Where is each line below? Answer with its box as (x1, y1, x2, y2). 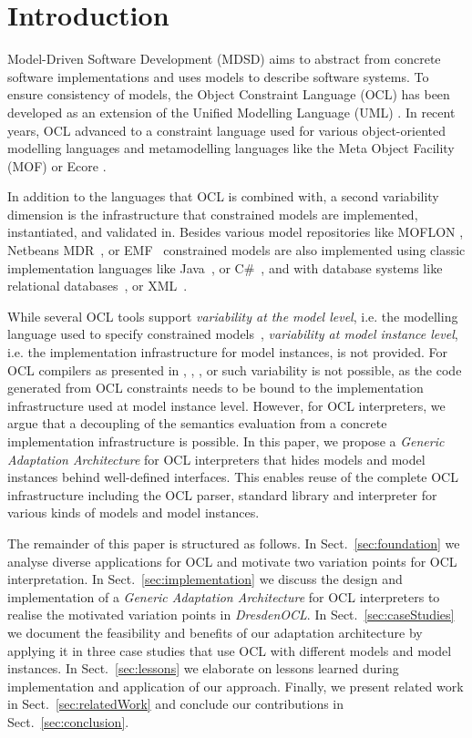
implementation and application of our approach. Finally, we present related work (7, 676, 464, 695)
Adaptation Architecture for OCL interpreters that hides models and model (7, 449, 426, 468)
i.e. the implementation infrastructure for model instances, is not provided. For (7, 343, 447, 362)
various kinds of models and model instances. (7, 503, 260, 522)
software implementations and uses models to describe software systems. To (7, 67, 429, 86)
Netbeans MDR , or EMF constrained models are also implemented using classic (7, 241, 466, 260)
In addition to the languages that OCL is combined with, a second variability (7, 187, 439, 206)
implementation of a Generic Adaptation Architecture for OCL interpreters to (7, 587, 440, 606)
